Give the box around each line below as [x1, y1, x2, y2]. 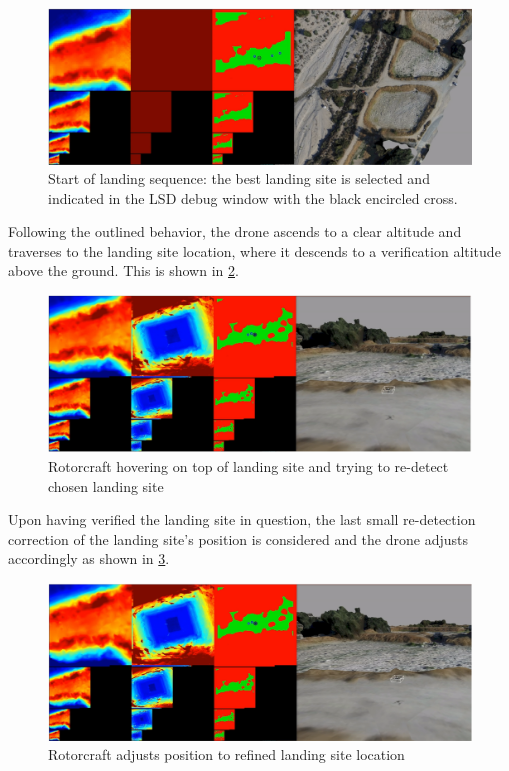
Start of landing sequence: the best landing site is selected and [48, 168, 430, 189]
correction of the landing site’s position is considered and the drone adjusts [8, 528, 468, 549]
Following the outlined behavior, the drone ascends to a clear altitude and [8, 221, 462, 242]
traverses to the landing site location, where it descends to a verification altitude [8, 240, 501, 261]
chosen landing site [48, 475, 164, 496]
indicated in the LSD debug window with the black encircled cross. [48, 187, 458, 208]
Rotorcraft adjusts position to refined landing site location [48, 744, 405, 765]
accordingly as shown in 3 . [8, 548, 170, 569]
